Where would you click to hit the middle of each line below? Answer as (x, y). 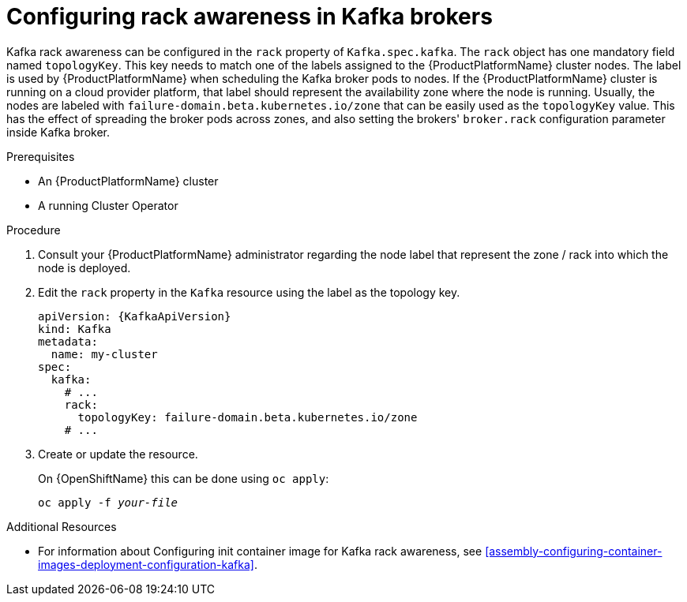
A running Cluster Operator (108, 205)
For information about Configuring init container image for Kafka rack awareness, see (260, 551)
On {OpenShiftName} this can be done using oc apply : (184, 478)
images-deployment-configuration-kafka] (146, 564)
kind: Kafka (75, 329)
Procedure (34, 230)
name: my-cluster (104, 354)
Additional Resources (62, 526)
